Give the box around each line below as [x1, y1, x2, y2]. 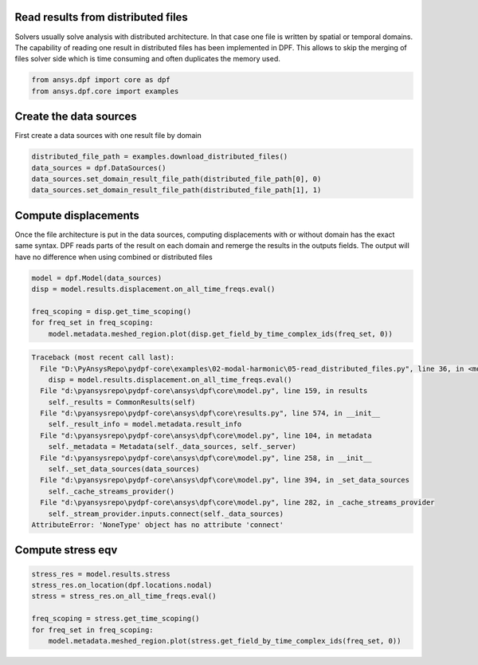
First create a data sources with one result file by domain [14, 131, 202, 140]
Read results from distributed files [14, 10, 189, 24]
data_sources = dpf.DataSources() [31, 163, 167, 172]
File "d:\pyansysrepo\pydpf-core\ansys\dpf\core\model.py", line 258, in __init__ [40, 453, 372, 462]
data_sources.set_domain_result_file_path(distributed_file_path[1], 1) [31, 186, 322, 195]
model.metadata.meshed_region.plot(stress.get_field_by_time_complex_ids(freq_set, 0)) [48, 636, 402, 645]
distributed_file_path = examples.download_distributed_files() [31, 152, 288, 161]
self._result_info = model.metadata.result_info [48, 419, 242, 429]
